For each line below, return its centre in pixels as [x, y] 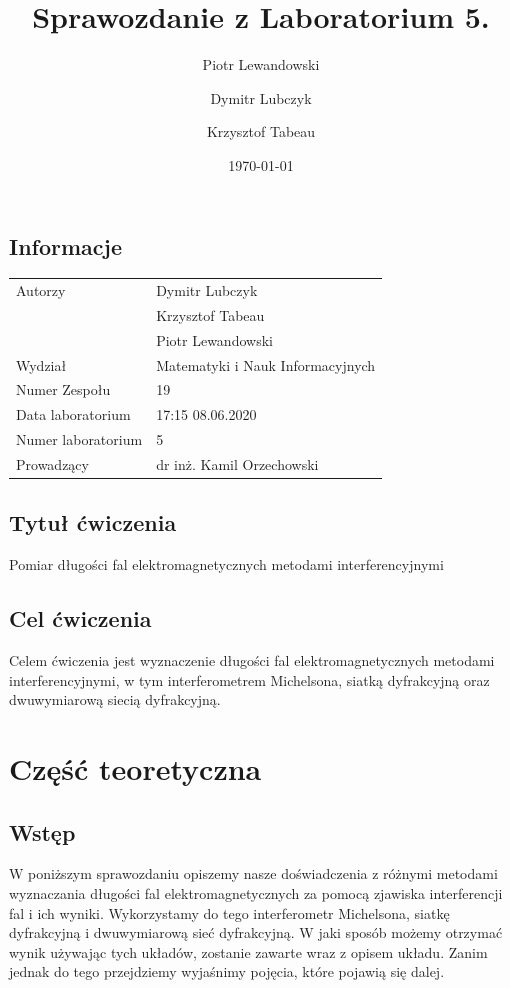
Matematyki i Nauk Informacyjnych [266, 364]
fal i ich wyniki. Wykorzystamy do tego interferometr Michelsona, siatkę [229, 912]
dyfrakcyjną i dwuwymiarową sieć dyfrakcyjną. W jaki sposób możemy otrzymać [256, 932]
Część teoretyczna [135, 768]
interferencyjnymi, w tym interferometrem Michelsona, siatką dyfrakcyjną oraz [249, 679]
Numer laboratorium [79, 439]
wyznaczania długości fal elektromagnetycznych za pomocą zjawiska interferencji [256, 893]
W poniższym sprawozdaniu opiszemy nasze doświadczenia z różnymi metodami [253, 873]
